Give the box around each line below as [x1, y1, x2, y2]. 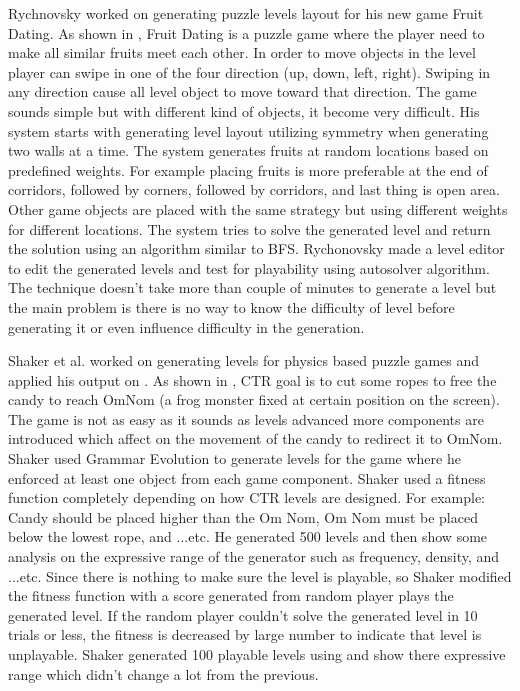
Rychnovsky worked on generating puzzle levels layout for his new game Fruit [8, 3, 484, 23]
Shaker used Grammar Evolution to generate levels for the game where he [8, 448, 461, 469]
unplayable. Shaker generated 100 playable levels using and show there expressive [8, 644, 506, 664]
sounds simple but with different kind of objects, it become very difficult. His [8, 100, 480, 121]
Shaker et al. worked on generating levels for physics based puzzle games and [8, 350, 480, 371]
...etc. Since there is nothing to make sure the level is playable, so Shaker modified [8, 565, 512, 586]
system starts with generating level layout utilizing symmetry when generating [8, 120, 489, 141]
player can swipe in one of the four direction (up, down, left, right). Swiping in [8, 61, 491, 82]
